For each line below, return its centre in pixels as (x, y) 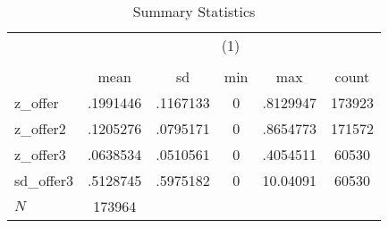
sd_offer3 (44, 180)
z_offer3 (40, 154)
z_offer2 (40, 128)
